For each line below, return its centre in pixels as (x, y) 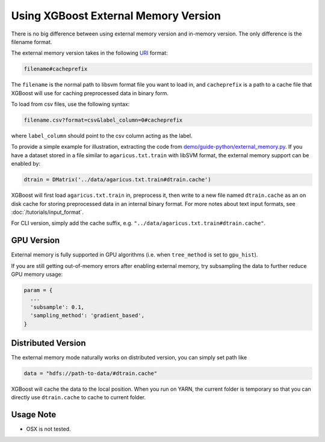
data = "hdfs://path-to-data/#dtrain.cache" (91, 374)
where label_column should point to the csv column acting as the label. (102, 136)
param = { (38, 290)
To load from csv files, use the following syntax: (70, 104)
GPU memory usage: (37, 275)
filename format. (32, 42)
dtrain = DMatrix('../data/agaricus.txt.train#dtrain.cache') (117, 180)
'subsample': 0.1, (57, 307)
